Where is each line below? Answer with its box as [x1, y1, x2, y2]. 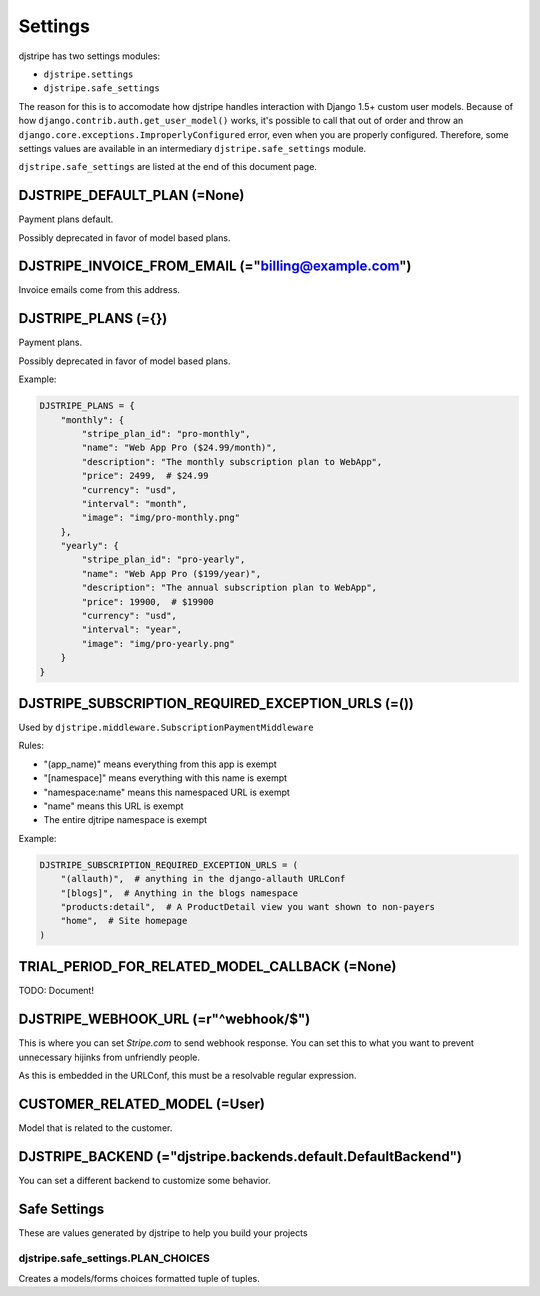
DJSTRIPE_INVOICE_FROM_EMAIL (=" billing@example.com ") [18, 258, 412, 275]
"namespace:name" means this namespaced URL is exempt [43, 786, 290, 798]
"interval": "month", [81, 498, 188, 509]
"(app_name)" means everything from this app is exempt [43, 758, 277, 770]
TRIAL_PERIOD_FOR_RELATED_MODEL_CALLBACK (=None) [18, 958, 397, 975]
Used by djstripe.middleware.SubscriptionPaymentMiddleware [18, 721, 314, 734]
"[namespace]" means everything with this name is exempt [43, 772, 288, 784]
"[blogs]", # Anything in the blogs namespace [60, 887, 299, 899]
